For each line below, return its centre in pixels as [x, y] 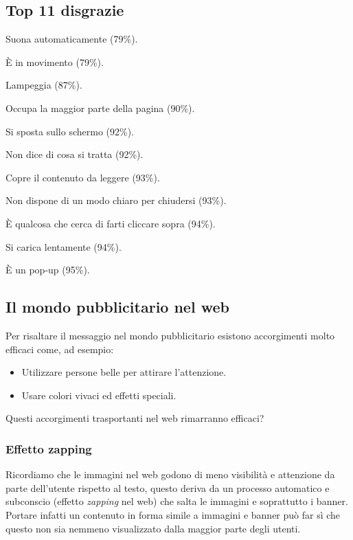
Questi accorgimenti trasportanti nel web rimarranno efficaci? [135, 418]
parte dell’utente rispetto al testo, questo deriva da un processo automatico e [168, 487]
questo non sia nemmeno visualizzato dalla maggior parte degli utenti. [153, 528]
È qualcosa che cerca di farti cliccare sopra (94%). [111, 223]
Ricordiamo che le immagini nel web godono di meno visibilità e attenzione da [170, 474]
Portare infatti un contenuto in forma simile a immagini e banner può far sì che [173, 514]
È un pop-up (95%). [48, 270]
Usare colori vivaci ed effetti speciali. [99, 395]
